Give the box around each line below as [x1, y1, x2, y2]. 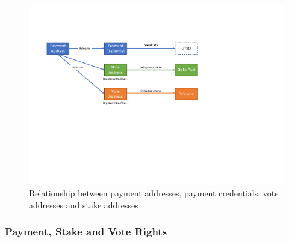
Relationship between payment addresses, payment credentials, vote [29, 187, 279, 199]
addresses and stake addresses [29, 198, 138, 211]
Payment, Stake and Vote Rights [5, 224, 167, 239]
